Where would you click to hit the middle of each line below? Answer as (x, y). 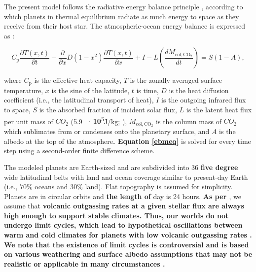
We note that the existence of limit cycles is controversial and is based (127, 244)
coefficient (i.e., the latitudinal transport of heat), (79, 100)
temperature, (24, 90)
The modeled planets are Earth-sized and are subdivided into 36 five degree (121, 167)
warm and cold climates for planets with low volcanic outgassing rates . (128, 235)
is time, (147, 90)
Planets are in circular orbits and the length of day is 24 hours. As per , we (123, 196)
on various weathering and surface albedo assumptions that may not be (128, 254)
